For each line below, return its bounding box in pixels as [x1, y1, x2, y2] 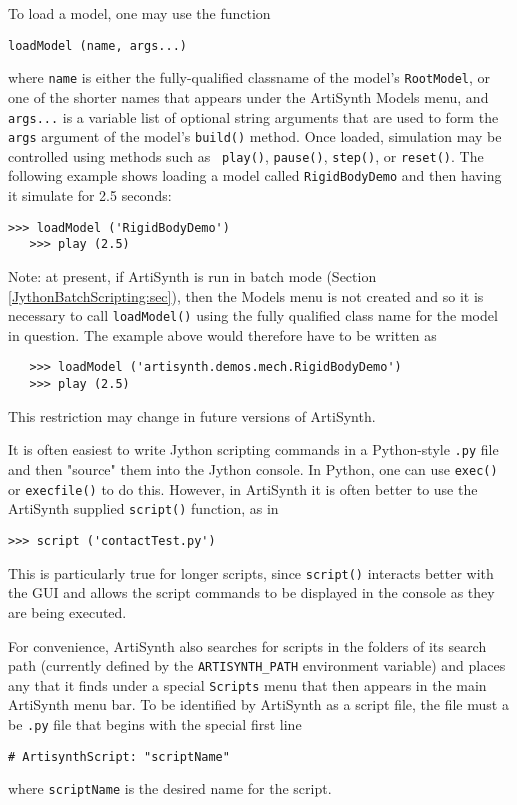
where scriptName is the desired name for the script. [8, 778, 332, 799]
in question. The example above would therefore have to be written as [8, 324, 437, 345]
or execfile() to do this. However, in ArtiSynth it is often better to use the [8, 478, 478, 499]
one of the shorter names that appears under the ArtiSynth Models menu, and [8, 86, 489, 107]
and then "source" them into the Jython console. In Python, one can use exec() [8, 459, 498, 480]
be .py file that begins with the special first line [8, 714, 302, 734]
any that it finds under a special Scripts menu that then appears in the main [8, 674, 487, 695]
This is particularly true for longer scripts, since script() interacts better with [8, 562, 494, 583]
